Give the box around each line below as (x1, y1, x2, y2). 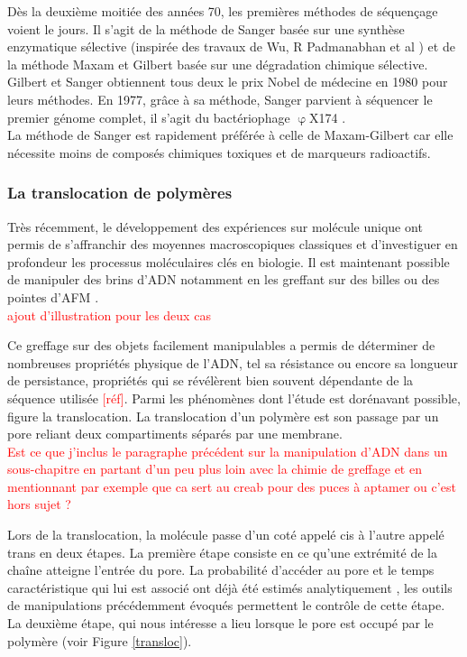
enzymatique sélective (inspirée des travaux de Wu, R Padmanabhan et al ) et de (7, 37, 455, 56)
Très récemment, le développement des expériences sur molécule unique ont (7, 217, 423, 236)
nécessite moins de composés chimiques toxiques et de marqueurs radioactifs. (7, 143, 431, 162)
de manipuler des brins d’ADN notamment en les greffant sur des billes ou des (7, 270, 440, 289)
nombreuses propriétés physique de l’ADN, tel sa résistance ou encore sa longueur (7, 353, 458, 372)
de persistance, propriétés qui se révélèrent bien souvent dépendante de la (7, 371, 414, 390)
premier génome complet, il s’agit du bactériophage (7, 107, 290, 126)
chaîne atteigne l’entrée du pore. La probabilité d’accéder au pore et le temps (7, 560, 435, 579)
